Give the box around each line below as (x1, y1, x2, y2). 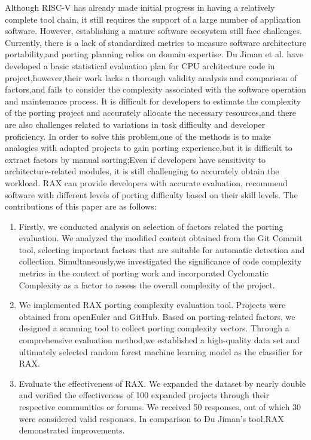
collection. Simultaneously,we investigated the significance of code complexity (19, 255, 302, 267)
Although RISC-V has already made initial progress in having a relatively (5, 1, 275, 13)
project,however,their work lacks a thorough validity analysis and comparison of (5, 71, 297, 84)
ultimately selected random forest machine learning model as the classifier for (19, 345, 303, 358)
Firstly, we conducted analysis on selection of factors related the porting (19, 220, 283, 232)
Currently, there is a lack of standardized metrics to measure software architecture (5, 36, 306, 48)
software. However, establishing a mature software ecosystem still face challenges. (5, 24, 302, 37)
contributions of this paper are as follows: (5, 200, 157, 213)
